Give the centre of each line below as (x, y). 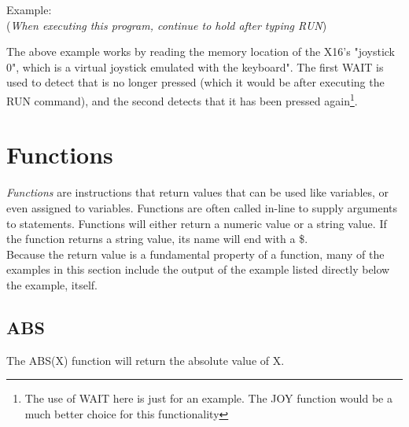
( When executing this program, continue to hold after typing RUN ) (167, 25)
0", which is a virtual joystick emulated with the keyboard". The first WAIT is (195, 66)
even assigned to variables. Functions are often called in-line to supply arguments (202, 207)
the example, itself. (52, 284)
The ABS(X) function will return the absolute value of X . (146, 360)
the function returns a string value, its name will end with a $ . (157, 239)
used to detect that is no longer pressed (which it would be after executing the (195, 82)
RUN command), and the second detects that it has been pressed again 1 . (182, 99)
